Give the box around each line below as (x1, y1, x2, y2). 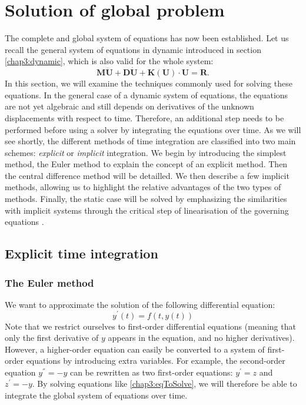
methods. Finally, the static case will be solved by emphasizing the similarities (5, 192, 287, 205)
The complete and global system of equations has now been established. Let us (5, 32, 289, 44)
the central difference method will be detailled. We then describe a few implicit (5, 169, 290, 181)
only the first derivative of (5, 331, 99, 344)
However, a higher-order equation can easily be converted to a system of (5, 343, 265, 355)
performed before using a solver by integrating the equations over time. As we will (5, 123, 301, 135)
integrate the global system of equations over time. (5, 389, 188, 401)
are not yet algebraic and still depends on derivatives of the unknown (5, 100, 254, 112)
